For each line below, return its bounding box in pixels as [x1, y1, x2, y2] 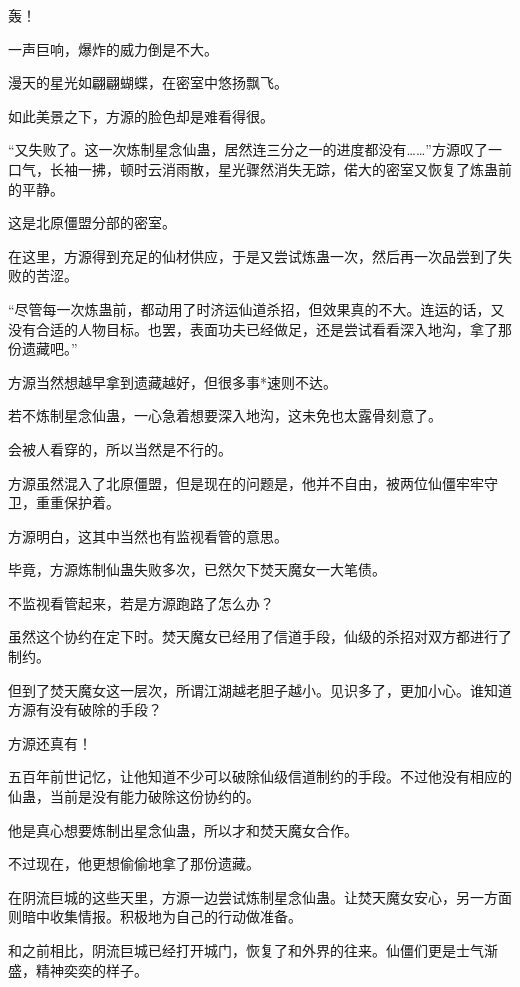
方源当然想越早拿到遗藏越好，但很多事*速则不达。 [8, 371, 337, 392]
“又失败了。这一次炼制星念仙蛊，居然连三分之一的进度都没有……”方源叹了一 [8, 139, 502, 160]
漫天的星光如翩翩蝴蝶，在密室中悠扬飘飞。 [8, 72, 288, 93]
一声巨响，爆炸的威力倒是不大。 [8, 38, 218, 59]
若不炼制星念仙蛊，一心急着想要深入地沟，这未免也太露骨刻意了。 [8, 405, 442, 426]
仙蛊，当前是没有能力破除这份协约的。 [8, 786, 260, 807]
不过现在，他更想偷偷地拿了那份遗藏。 [8, 853, 260, 874]
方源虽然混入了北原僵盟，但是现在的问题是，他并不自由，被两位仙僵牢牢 [8, 472, 484, 493]
